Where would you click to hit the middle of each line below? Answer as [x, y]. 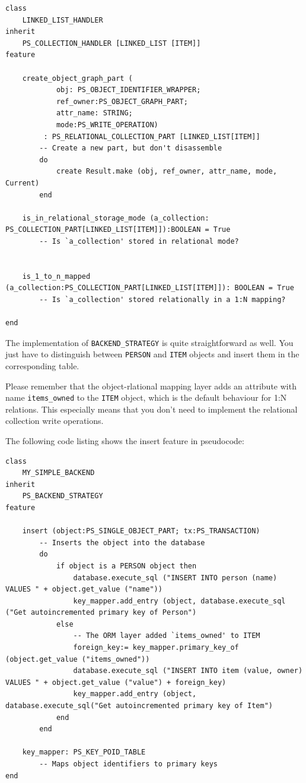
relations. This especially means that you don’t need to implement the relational [152, 409]
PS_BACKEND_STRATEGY [63, 496]
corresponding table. [42, 365]
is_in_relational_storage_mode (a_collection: [116, 218]
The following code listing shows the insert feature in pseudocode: [125, 440]
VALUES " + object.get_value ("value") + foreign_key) [116, 682]
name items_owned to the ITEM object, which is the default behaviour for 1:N [146, 397]
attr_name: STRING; [94, 113]
